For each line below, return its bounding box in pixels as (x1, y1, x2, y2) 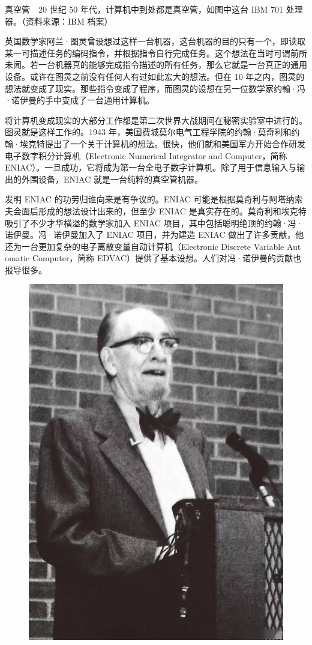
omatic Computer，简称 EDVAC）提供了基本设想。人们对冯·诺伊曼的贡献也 (5, 252, 301, 264)
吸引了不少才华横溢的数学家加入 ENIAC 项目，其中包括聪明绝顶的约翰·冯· (5, 216, 303, 229)
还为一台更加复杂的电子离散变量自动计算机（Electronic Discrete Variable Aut (5, 240, 301, 252)
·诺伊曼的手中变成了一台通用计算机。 (5, 94, 154, 106)
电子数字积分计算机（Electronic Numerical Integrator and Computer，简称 (5, 149, 287, 162)
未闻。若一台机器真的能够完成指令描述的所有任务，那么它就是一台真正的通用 (5, 58, 307, 71)
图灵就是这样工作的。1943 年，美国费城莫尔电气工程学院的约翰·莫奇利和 (5, 126, 292, 138)
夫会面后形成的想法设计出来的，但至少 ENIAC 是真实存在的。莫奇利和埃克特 (5, 204, 307, 217)
